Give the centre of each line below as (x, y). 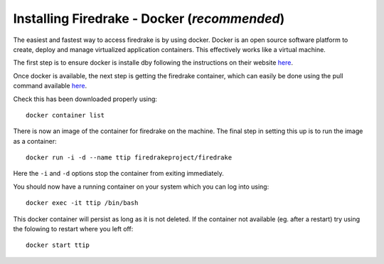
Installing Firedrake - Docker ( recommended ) (149, 19)
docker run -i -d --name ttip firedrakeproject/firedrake (129, 158)
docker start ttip (58, 245)
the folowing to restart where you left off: (73, 229)
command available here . (50, 86)
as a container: (35, 141)
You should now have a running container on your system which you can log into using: (141, 186)
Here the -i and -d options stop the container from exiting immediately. (118, 174)
